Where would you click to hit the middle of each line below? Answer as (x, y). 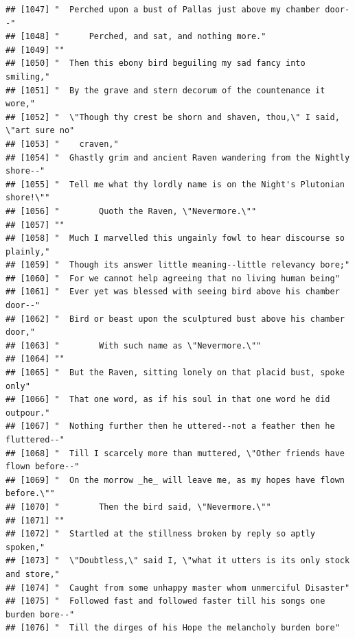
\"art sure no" (40, 131)
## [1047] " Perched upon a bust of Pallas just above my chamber (163, 10)
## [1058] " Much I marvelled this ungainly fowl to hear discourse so (175, 238)
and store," (33, 574)
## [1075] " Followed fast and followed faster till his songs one (165, 601)
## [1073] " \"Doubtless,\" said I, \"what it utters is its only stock (178, 561)
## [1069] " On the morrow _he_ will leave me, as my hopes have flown (175, 480)
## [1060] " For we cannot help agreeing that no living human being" (173, 278)
